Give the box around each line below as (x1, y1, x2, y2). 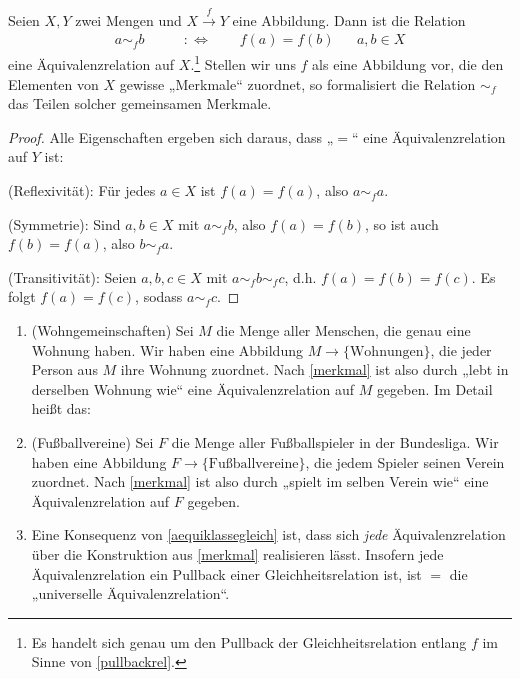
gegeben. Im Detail (376, 378, 493, 399)
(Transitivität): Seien (8, 266, 137, 287)
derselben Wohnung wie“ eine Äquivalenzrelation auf (31, 378, 354, 399)
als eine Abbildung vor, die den (312, 54, 504, 75)
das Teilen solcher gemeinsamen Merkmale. (8, 93, 272, 114)
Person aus (31, 359, 98, 380)
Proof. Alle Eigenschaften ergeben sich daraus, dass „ (8, 126, 334, 147)
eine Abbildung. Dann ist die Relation (232, 9, 466, 30)
